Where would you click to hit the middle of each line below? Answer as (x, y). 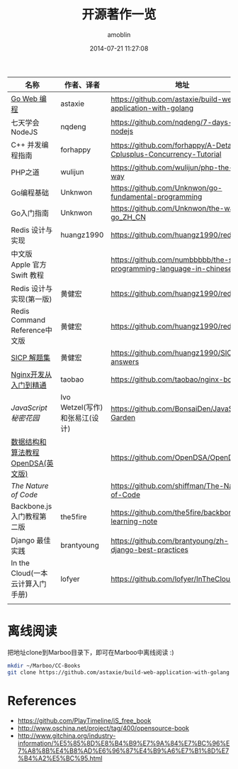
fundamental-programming (157, 197)
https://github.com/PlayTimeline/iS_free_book (84, 720)
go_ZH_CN (129, 217)
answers (125, 361)
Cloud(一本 (29, 573)
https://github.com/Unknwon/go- (166, 187)
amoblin (119, 34)
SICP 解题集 (31, 358)
